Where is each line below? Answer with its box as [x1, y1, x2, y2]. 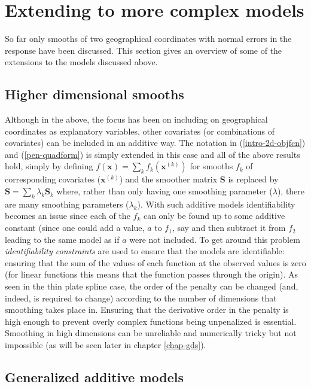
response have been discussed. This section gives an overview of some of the [5, 44, 282, 56]
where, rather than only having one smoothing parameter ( [56, 185, 273, 197]
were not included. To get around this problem [129, 233, 300, 245]
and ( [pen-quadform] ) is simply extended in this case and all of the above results [5, 148, 300, 160]
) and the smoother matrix [119, 173, 218, 185]
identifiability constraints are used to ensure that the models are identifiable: [5, 245, 285, 257]
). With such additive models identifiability [137, 197, 295, 210]
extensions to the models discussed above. [5, 56, 158, 68]
